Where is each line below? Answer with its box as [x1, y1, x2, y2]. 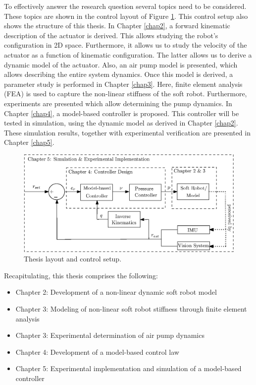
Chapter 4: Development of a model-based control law [15, 346, 179, 357]
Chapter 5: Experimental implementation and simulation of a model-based [15, 363, 242, 374]
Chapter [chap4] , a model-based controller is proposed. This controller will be [4, 108, 239, 118]
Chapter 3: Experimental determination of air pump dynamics [15, 330, 205, 340]
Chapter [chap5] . [4, 137, 54, 147]
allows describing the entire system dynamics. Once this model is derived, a [4, 69, 233, 79]
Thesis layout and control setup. [24, 254, 122, 264]
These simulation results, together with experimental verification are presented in [4, 127, 251, 137]
